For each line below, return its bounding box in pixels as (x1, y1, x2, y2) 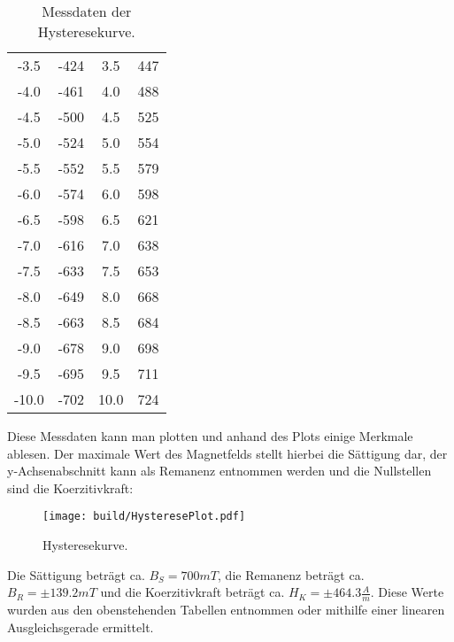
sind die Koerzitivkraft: (7, 478, 134, 497)
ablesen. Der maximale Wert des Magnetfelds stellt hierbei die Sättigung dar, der (7, 444, 448, 462)
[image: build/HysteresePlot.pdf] (42, 510, 246, 523)
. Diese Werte (370, 583, 444, 601)
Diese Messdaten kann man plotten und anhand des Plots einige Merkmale (7, 427, 413, 445)
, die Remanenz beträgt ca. (218, 565, 365, 584)
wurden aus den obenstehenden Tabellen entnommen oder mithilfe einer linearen (7, 600, 445, 619)
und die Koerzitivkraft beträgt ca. (100, 583, 285, 601)
